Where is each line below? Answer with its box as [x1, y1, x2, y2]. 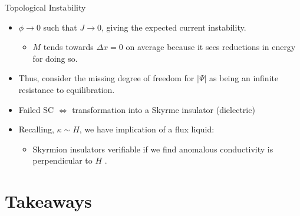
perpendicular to [32, 154, 93, 167]
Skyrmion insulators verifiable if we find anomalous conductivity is [32, 142, 273, 155]
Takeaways [5, 189, 92, 213]
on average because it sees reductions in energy [126, 41, 296, 53]
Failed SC [18, 103, 54, 115]
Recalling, [18, 123, 54, 135]
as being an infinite [209, 72, 279, 84]
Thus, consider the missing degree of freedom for [18, 72, 194, 84]
